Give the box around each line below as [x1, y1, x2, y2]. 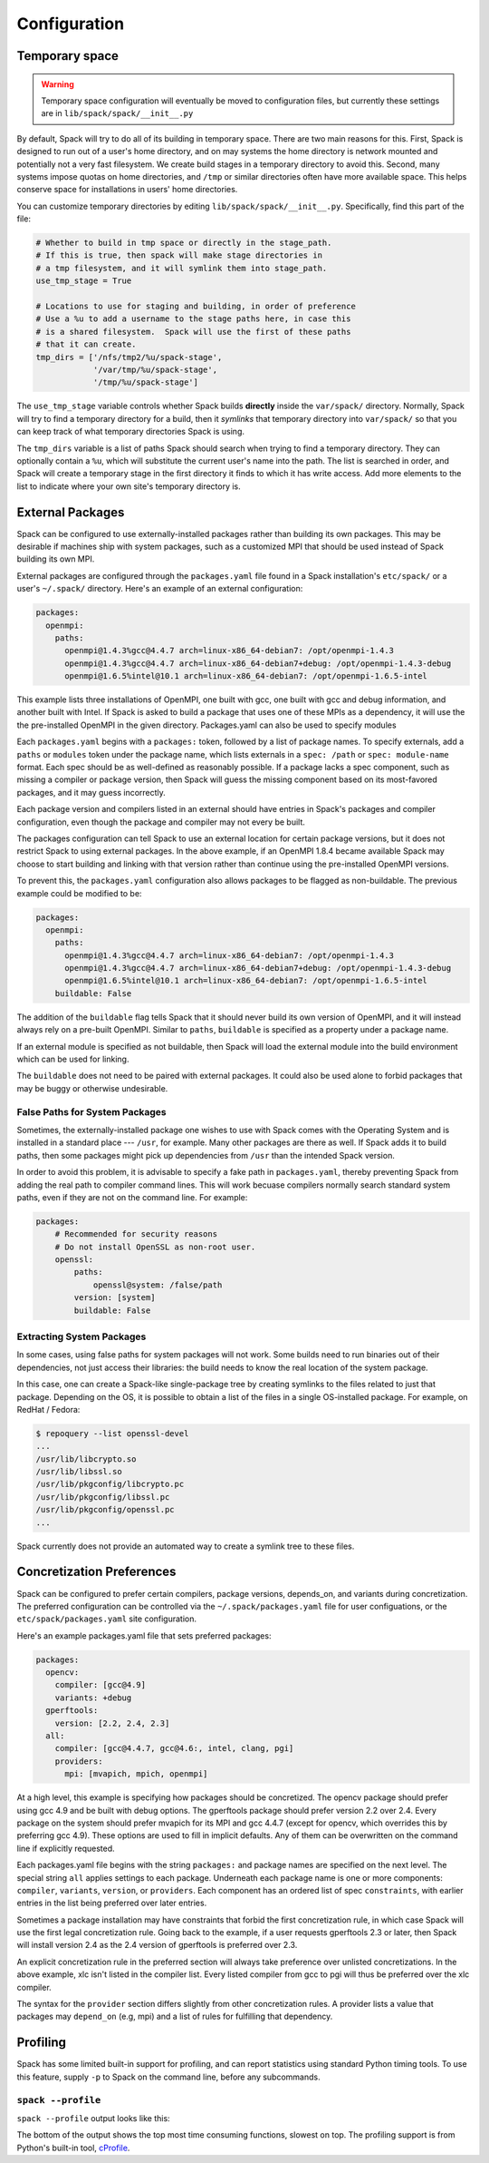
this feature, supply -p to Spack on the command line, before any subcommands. [16, 2071, 321, 2082]
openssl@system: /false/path [92, 1279, 223, 1290]
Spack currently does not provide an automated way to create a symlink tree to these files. [16, 1541, 355, 1551]
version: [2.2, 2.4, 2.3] [54, 1718, 170, 1728]
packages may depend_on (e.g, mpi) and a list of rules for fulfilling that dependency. [16, 2011, 333, 2022]
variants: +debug [54, 1692, 132, 1703]
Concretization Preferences [16, 1564, 177, 1580]
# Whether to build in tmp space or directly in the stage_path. [35, 238, 332, 249]
